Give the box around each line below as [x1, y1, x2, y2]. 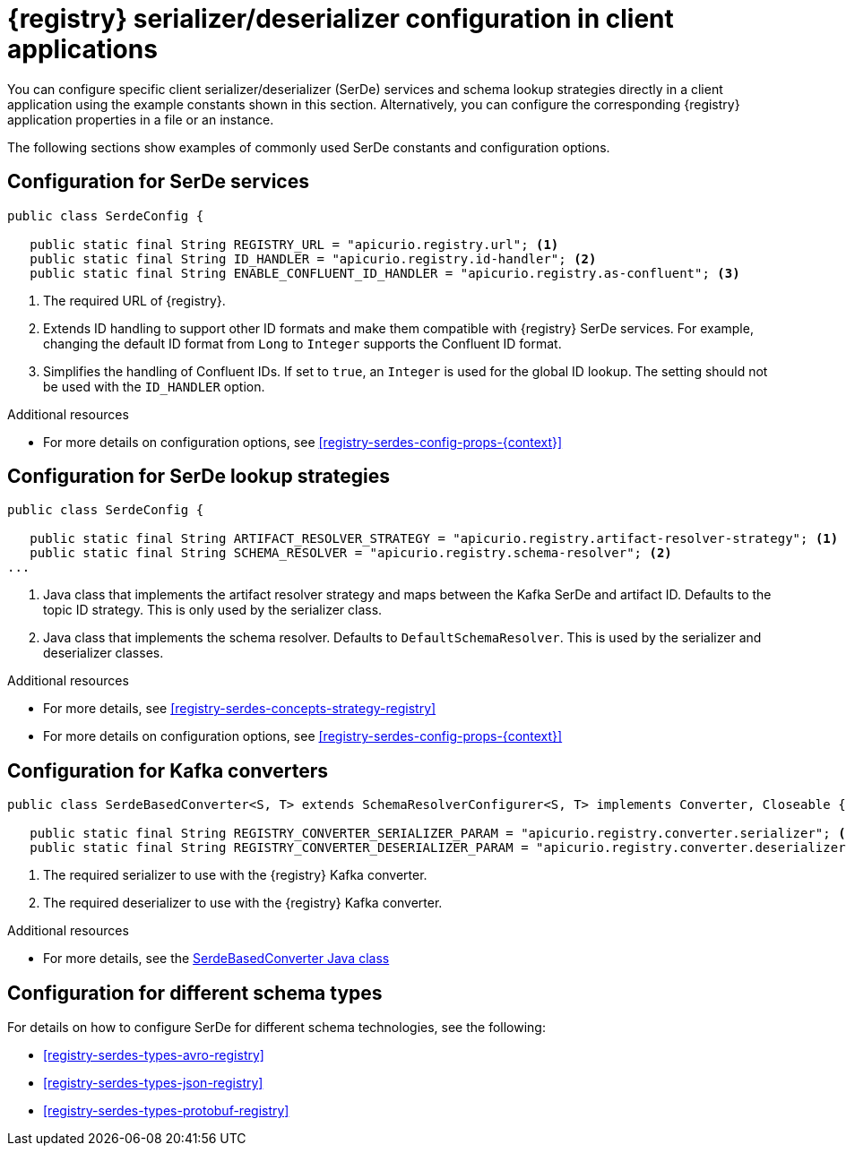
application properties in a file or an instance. [7, 111, 274, 127]
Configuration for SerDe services [7, 170, 309, 194]
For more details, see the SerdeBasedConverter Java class [43, 951, 390, 967]
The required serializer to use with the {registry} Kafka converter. [43, 867, 427, 883]
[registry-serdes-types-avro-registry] [43, 1047, 264, 1063]
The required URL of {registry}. [43, 292, 226, 308]
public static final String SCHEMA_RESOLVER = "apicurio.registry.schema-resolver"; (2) [30, 546, 672, 561]
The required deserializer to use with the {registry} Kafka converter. [43, 895, 443, 911]
